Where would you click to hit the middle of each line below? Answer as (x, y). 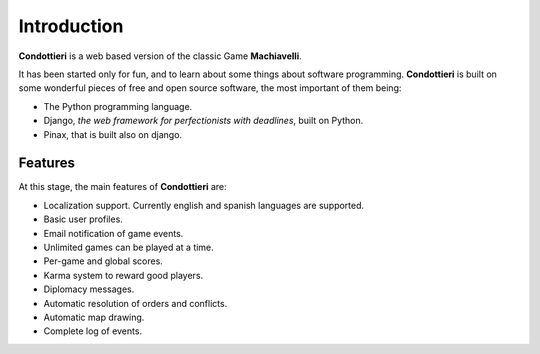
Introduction (71, 26)
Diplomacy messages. (89, 289)
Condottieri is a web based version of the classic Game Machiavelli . (160, 56)
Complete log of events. (93, 331)
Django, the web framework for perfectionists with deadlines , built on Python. (203, 121)
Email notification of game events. (113, 233)
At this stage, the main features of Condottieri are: (122, 187)
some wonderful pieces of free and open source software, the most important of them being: (210, 88)
